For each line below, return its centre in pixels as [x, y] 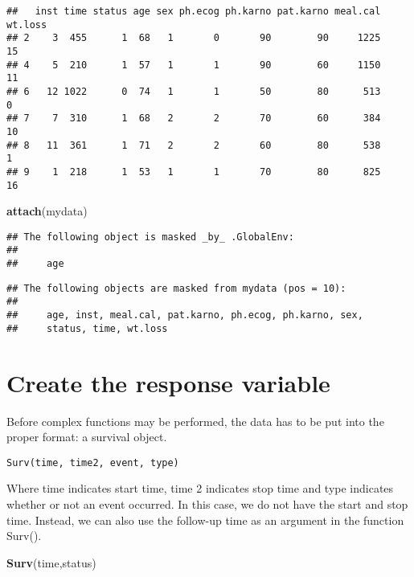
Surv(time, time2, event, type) [93, 462]
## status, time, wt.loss [87, 328]
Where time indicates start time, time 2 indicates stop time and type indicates [200, 488]
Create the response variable [168, 382]
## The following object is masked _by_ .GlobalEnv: [150, 237]
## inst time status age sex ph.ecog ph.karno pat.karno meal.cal [194, 11]
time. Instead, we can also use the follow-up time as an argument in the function [205, 520]
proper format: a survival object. [87, 437]
